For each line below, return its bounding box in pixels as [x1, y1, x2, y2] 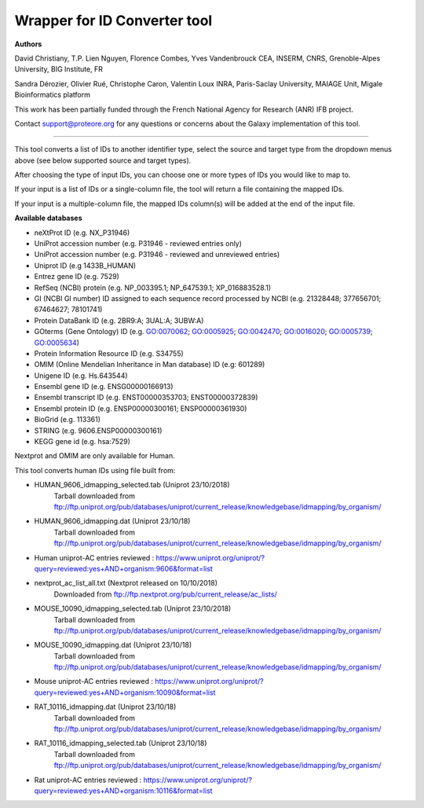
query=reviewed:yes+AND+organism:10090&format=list [34, 688, 216, 697]
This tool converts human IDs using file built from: [14, 465, 176, 475]
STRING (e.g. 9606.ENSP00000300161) [34, 425, 163, 435]
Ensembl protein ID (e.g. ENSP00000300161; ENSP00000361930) [34, 403, 247, 413]
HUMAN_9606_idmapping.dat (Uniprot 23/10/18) [34, 516, 191, 526]
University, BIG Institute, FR [14, 64, 104, 74]
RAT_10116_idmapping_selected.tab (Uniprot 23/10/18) [34, 739, 207, 748]
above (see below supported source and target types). [14, 156, 192, 165]
